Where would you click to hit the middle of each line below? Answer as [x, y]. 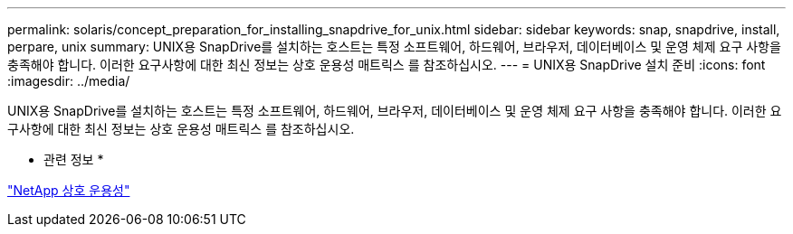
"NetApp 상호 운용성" [69, 190]
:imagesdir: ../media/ [69, 81]
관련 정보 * [74, 159]
